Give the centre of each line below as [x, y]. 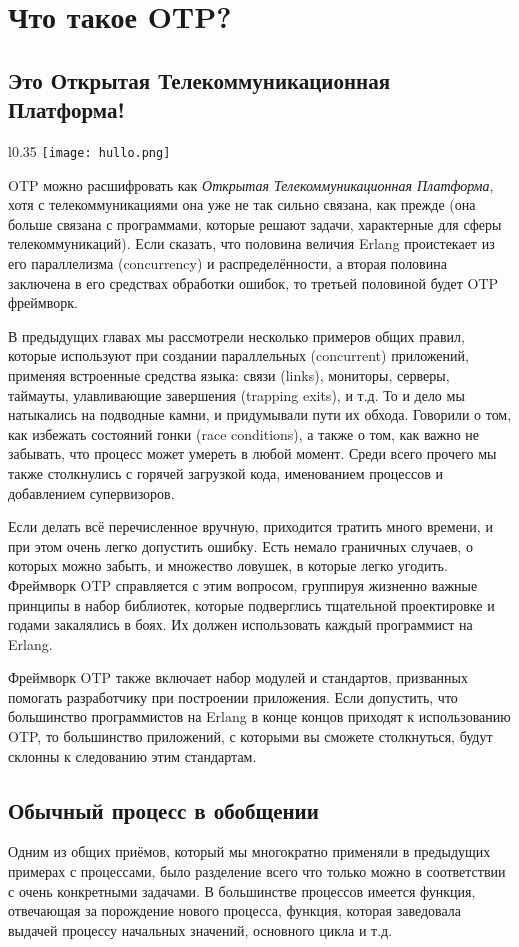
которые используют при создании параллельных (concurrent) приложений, [238, 355]
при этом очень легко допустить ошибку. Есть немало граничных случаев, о [240, 545]
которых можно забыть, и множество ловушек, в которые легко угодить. [228, 565]
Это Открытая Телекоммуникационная [199, 79]
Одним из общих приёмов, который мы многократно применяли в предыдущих [249, 851]
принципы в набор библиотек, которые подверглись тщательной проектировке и [251, 604]
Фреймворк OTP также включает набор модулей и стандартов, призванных [238, 677]
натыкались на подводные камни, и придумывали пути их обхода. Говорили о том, [260, 414]
